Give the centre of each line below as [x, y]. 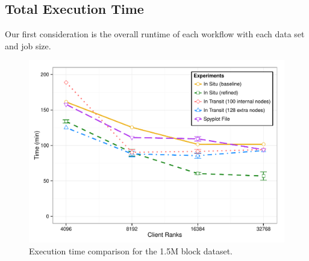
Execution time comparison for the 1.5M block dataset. [131, 250]
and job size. [28, 45]
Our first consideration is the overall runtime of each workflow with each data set [155, 34]
